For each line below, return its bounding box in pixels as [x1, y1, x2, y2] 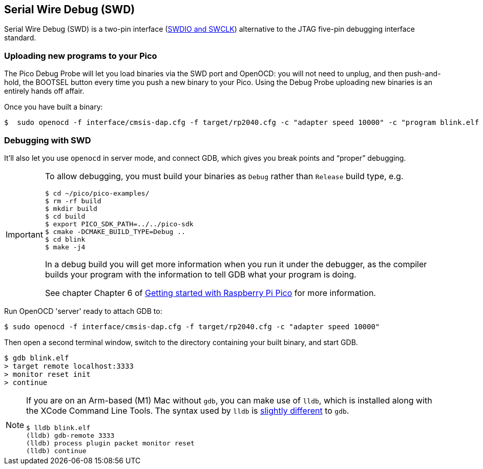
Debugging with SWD [4, 135, 91, 145]
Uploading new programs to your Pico [4, 50, 157, 61]
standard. [4, 33, 36, 42]
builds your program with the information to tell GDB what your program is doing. [45, 269, 356, 280]
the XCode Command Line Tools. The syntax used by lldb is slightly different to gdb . [26, 405, 349, 416]
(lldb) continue [26, 446, 87, 455]
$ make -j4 [45, 243, 86, 251]
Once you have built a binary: [4, 102, 103, 112]
